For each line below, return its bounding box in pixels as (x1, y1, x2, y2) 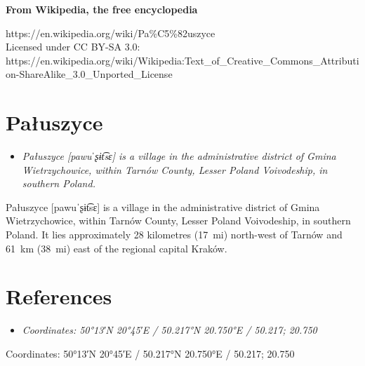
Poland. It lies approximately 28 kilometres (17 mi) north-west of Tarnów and (6, 227, 343, 242)
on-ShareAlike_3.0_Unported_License (6, 67, 173, 81)
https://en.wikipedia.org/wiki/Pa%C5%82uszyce (6, 25, 215, 40)
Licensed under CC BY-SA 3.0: (6, 39, 140, 54)
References (6, 282, 112, 311)
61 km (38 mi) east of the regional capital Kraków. (6, 240, 227, 255)
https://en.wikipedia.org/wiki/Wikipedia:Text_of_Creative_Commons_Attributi (6, 53, 359, 67)
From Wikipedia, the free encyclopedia (6, 2, 198, 16)
